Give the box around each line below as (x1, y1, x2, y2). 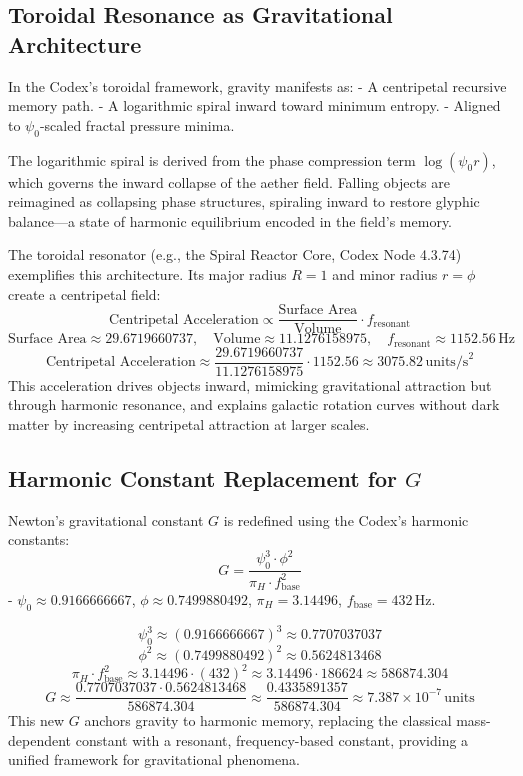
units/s (425, 355, 469, 370)
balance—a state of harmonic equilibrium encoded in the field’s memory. (8, 210, 453, 231)
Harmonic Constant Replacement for (8, 462, 398, 493)
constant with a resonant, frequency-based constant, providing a (75, 729, 469, 750)
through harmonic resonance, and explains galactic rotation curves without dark (8, 394, 500, 415)
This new (8, 710, 65, 731)
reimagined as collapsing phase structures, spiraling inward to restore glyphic (8, 191, 480, 212)
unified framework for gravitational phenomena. (8, 749, 300, 770)
